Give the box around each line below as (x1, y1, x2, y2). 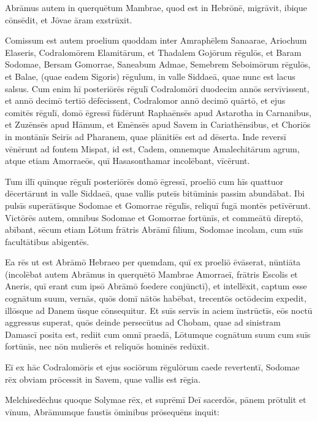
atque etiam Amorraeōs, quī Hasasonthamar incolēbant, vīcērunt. (5, 154, 250, 167)
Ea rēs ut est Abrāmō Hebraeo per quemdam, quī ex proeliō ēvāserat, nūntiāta (5, 256, 301, 268)
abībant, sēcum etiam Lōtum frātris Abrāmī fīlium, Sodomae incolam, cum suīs (5, 223, 304, 236)
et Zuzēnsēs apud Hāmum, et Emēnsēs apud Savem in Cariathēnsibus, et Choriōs (5, 118, 311, 131)
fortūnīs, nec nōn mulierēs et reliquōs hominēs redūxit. (5, 340, 210, 353)
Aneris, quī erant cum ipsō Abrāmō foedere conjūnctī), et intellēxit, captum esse (5, 279, 307, 292)
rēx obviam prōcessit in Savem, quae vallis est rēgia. (5, 372, 201, 385)
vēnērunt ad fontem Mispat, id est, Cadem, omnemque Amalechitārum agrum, (5, 142, 300, 155)
